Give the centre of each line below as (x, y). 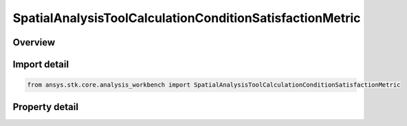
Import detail (41, 64)
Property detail (46, 107)
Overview (34, 42)
